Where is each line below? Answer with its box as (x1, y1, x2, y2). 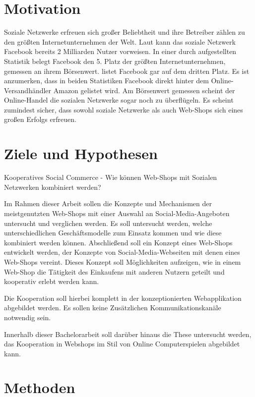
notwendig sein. (4, 312, 51, 322)
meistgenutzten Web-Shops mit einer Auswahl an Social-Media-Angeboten (4, 208, 230, 218)
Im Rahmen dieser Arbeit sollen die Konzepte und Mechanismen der (4, 198, 212, 209)
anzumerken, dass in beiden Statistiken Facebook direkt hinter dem (4, 75, 209, 86)
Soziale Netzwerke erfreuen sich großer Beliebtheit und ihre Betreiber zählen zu (4, 27, 245, 37)
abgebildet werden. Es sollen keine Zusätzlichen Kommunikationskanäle (4, 302, 221, 313)
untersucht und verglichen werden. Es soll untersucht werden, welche (4, 218, 212, 228)
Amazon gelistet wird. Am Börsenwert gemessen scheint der (53, 85, 235, 95)
